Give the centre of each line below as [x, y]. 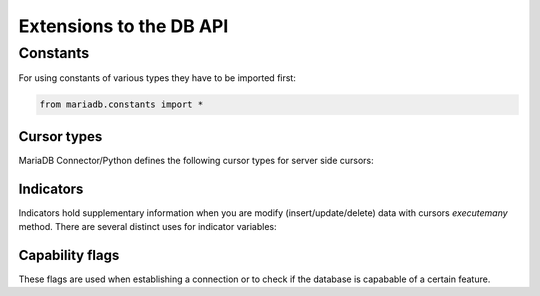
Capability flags [69, 255]
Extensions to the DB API [123, 26]
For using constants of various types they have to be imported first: [157, 78]
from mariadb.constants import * [121, 104]
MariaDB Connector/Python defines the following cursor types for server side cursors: [196, 160]
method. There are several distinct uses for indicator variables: [147, 227]
